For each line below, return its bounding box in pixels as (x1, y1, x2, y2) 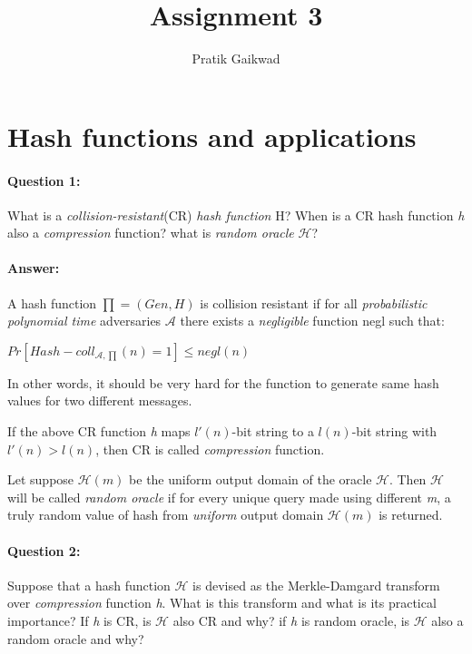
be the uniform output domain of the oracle (129, 470, 372, 489)
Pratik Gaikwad (192, 49, 280, 68)
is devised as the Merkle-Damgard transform (192, 575, 440, 594)
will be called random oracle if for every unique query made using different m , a (7, 487, 451, 506)
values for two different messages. (7, 391, 192, 410)
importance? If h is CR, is (7, 611, 152, 630)
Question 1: (7, 171, 81, 190)
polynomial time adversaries (7, 311, 162, 330)
